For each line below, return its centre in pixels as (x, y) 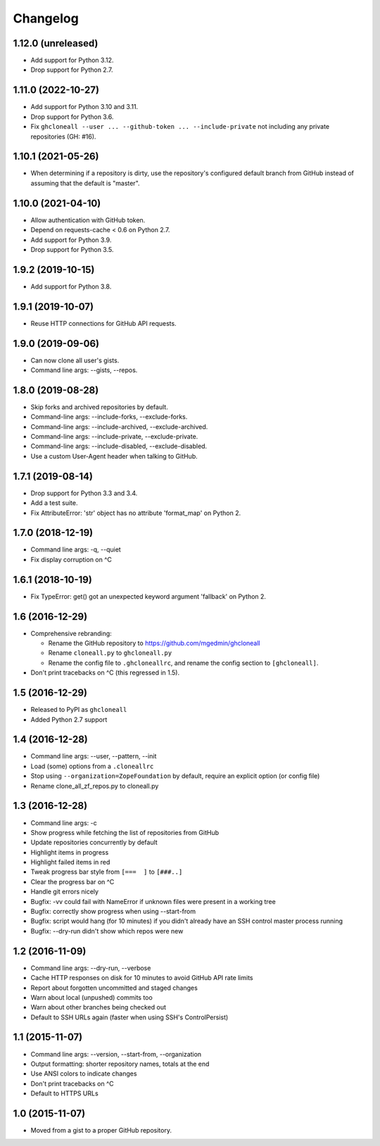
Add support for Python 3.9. (71, 240)
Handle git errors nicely (64, 892)
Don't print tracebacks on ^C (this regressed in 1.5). (105, 673)
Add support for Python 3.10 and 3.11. (84, 107)
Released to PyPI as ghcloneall (79, 710)
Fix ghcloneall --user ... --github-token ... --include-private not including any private (180, 127)
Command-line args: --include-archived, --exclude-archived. (119, 426)
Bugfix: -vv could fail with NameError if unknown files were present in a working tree (153, 901)
